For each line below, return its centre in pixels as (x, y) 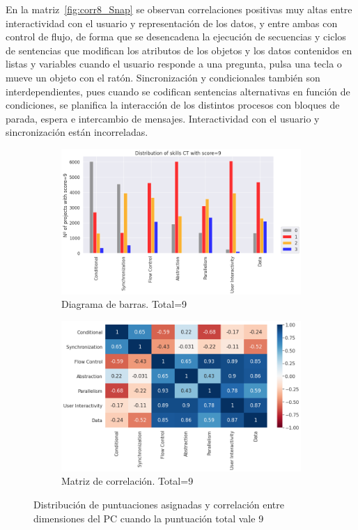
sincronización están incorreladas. (77, 132)
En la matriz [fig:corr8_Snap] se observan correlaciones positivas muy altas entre (179, 9)
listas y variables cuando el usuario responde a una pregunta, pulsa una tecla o (174, 64)
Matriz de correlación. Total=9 (127, 481)
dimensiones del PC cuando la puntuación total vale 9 (149, 518)
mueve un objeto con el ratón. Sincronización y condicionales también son (163, 77)
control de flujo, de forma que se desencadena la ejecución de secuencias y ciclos (176, 37)
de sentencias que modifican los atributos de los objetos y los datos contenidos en (179, 50)
